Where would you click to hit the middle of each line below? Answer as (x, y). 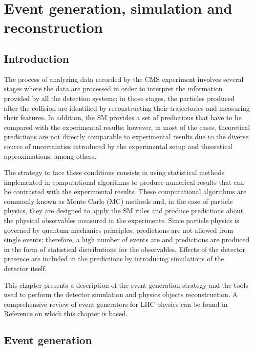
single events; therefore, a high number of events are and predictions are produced (127, 239)
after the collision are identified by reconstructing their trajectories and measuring (127, 108)
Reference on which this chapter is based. (66, 313)
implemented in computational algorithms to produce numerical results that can (124, 182)
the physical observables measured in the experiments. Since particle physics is (122, 220)
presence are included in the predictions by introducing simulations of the (114, 259)
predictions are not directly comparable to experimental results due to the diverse (126, 137)
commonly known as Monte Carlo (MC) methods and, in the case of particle (118, 201)
